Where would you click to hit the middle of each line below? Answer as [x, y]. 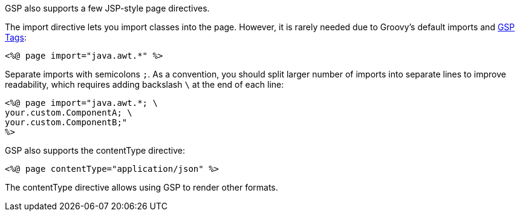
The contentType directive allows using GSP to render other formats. [141, 187]
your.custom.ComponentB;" [66, 122]
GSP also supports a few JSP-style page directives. [107, 8]
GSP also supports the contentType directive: [95, 150]
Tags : [16, 37]
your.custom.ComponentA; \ [69, 113]
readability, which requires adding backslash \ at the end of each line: [145, 84]
